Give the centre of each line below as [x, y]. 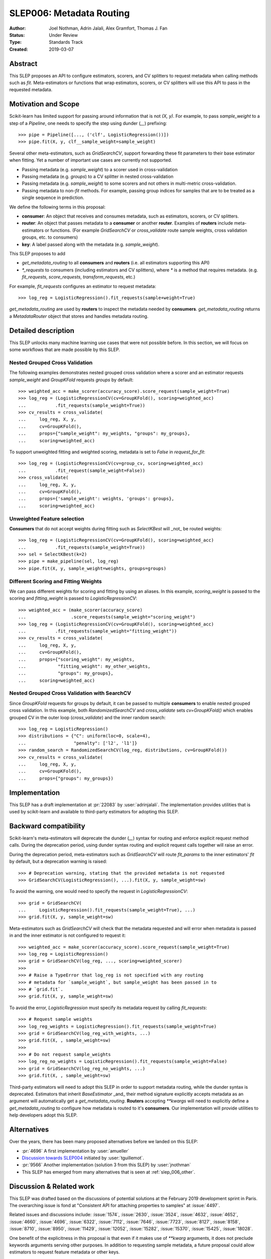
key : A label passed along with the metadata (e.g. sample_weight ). [91, 244]
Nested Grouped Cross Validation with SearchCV [70, 693]
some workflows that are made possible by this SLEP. [65, 349]
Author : [18, 28]
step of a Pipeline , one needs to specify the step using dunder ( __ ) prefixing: [88, 123]
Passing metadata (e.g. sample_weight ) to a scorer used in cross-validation [100, 169]
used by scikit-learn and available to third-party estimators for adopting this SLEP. [94, 812]
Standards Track [66, 42]
